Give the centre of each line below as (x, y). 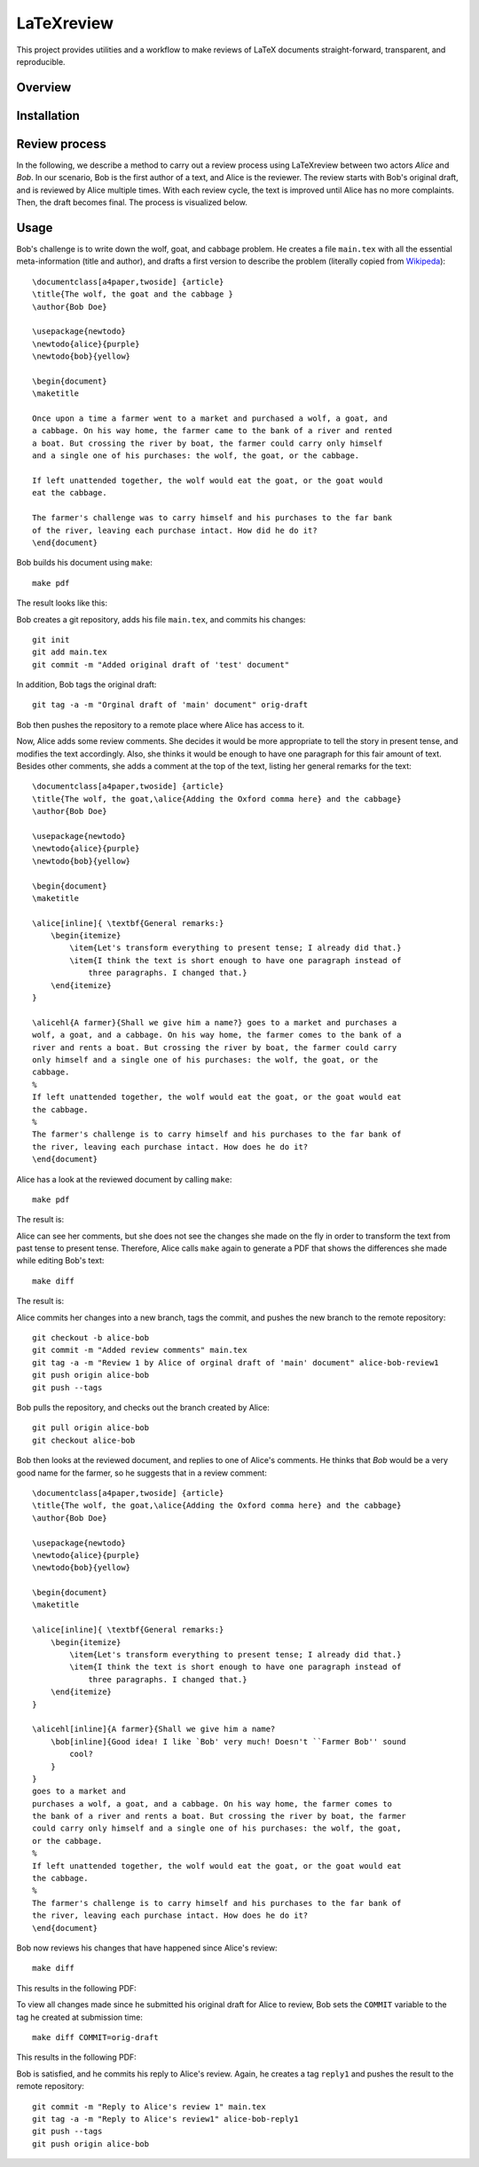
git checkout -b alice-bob (91, 1338)
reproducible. (41, 61)
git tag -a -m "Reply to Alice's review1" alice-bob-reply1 (165, 2119)
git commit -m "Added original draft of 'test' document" (161, 664)
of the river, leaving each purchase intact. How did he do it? (175, 530)
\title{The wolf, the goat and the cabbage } (133, 294)
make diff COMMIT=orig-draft (95, 2037)
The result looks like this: (62, 603)
